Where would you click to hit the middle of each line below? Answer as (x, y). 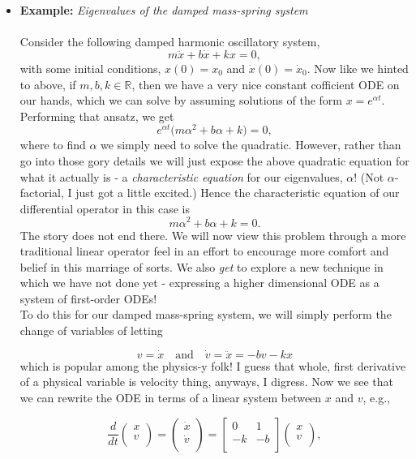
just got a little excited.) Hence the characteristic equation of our (238, 193)
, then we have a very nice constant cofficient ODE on (266, 84)
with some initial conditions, (90, 68)
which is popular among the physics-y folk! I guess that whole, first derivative (213, 365)
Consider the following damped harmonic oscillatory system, (170, 42)
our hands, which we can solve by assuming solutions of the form (181, 100)
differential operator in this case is (105, 208)
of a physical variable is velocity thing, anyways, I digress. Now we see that (206, 382)
